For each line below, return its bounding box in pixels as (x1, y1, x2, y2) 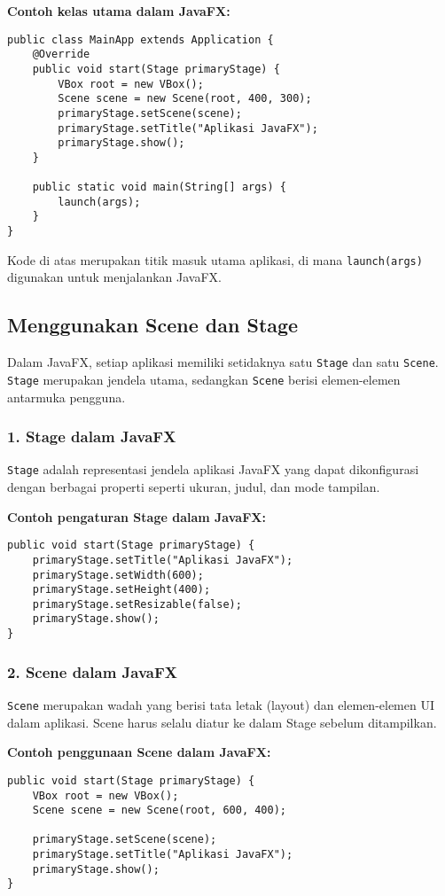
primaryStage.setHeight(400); (32, 583, 211, 596)
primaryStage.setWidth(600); (32, 568, 204, 581)
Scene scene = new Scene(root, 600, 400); (32, 804, 286, 817)
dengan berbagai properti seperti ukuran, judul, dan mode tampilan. (7, 478, 380, 496)
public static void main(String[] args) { (32, 181, 286, 194)
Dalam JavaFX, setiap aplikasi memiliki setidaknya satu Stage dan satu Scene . (7, 353, 439, 371)
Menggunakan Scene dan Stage (7, 311, 299, 339)
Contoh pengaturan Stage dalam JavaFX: (7, 507, 266, 526)
